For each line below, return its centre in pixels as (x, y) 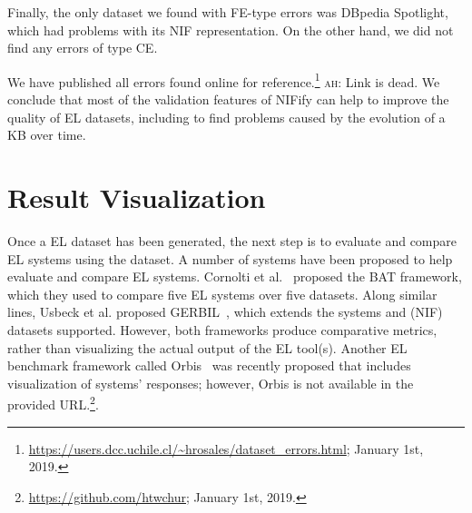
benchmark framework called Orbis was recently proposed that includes (209, 365)
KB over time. (47, 135)
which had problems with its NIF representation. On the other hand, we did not (231, 30)
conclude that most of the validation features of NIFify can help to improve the (228, 99)
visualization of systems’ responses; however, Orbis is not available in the (211, 383)
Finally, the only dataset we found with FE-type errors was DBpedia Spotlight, (228, 12)
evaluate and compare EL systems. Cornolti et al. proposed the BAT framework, (235, 276)
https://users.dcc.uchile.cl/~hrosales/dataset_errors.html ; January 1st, (226, 448)
